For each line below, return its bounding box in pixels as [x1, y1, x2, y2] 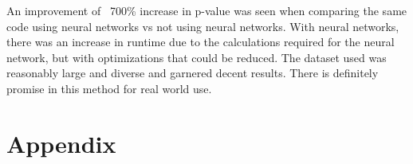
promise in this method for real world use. [6, 80, 212, 96]
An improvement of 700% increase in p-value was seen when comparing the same [6, 2, 407, 18]
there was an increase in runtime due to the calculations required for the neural [6, 33, 395, 50]
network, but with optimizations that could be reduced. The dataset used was [6, 49, 387, 65]
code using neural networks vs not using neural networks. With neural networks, [6, 18, 399, 34]
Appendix [6, 127, 116, 159]
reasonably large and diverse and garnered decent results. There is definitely [6, 64, 379, 81]
